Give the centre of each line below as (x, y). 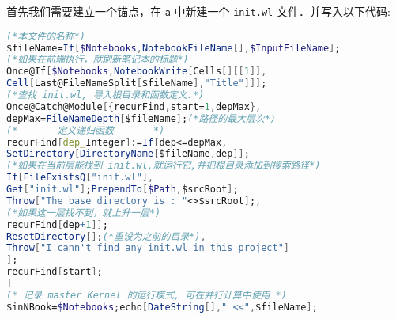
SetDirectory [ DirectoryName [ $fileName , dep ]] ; (128, 154)
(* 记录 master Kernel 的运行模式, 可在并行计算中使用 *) (147, 295)
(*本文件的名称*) (46, 36)
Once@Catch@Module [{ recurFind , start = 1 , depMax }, (134, 106)
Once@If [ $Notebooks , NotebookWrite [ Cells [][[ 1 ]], (137, 72)
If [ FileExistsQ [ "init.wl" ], (80, 178)
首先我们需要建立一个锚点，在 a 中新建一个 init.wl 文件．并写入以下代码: (198, 11)
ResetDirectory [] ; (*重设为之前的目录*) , (106, 236)
